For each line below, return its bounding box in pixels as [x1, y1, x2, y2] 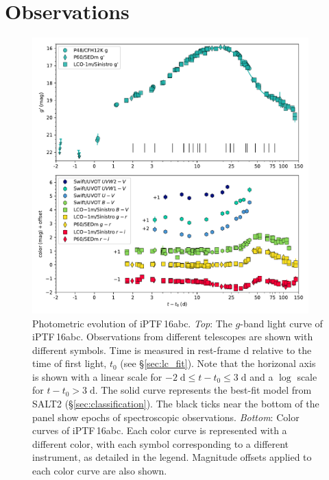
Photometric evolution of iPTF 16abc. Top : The [32, 316, 232, 330]
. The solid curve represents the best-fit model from [95, 383, 312, 397]
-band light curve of [240, 316, 323, 330]
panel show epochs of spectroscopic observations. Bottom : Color [32, 409, 300, 424]
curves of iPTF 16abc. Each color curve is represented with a [32, 423, 287, 438]
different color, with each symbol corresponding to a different [32, 436, 289, 451]
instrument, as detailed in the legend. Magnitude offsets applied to [32, 450, 312, 464]
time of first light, [32, 356, 107, 370]
